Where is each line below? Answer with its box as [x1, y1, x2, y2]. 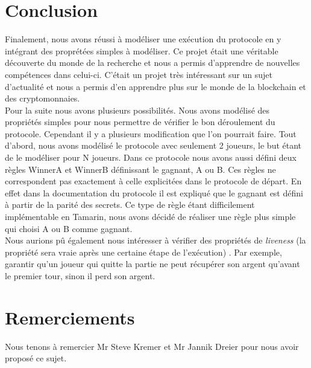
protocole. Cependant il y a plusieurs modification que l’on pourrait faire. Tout [5, 127, 297, 140]
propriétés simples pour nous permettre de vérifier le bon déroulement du [5, 115, 275, 128]
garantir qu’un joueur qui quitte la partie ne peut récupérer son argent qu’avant [5, 257, 300, 270]
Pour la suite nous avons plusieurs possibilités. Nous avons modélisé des [5, 103, 270, 116]
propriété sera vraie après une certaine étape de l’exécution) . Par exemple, [5, 245, 282, 258]
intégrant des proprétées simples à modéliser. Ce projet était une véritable [5, 44, 278, 57]
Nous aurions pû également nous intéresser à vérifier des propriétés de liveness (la [5, 234, 306, 247]
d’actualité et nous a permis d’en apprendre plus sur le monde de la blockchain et [5, 80, 306, 92]
